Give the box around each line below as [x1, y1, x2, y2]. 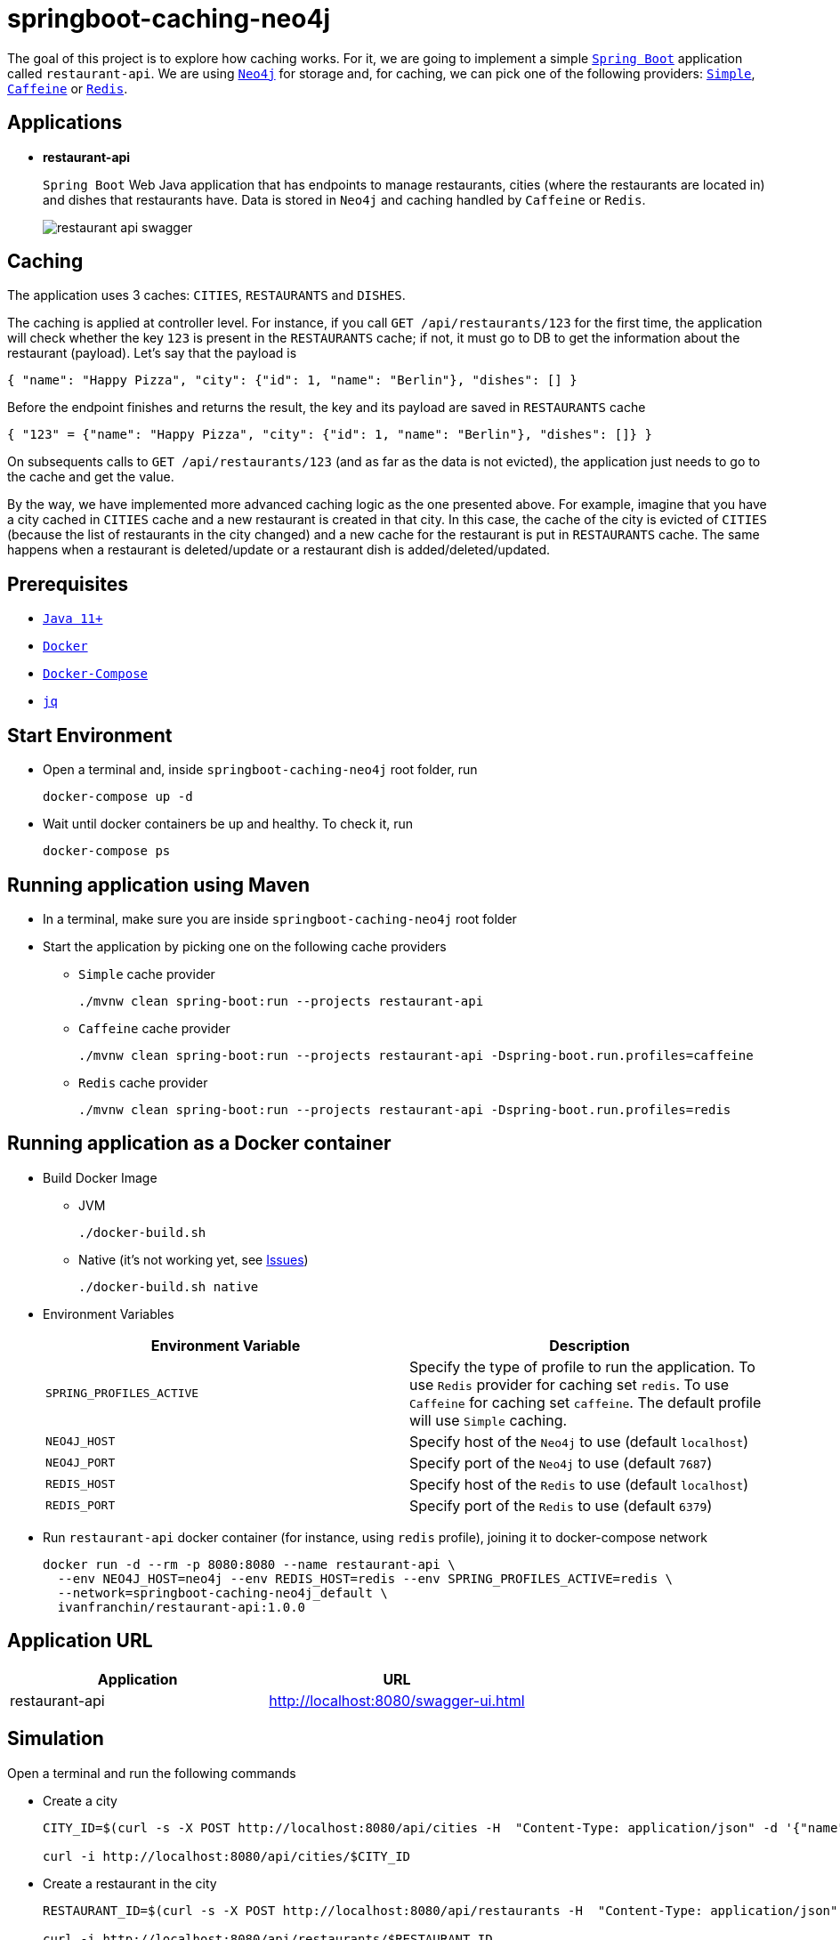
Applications [7, 111, 123, 134]
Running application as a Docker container [7, 1132, 392, 1155]
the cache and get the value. [7, 469, 174, 485]
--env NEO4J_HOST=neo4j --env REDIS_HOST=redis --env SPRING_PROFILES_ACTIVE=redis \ [57, 1571, 674, 1586]
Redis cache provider [78, 1074, 208, 1090]
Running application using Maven [7, 873, 311, 896]
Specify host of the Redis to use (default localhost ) [409, 1475, 749, 1493]
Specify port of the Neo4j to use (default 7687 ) [409, 1453, 713, 1472]
